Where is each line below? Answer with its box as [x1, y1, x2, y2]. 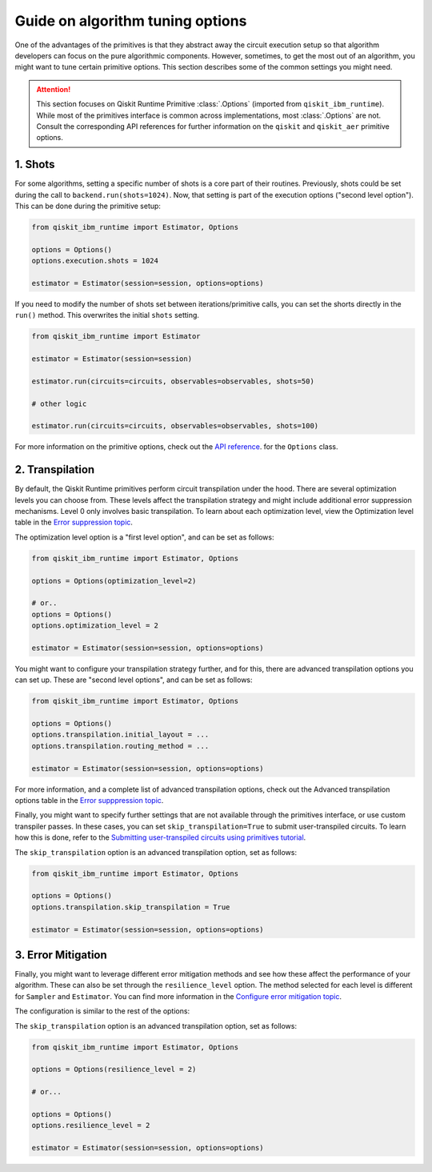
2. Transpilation [14, 463, 95, 476]
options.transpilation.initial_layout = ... [31, 730, 210, 740]
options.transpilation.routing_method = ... [31, 741, 210, 750]
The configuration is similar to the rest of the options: [14, 1006, 190, 1016]
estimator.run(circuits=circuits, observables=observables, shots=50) [31, 376, 315, 386]
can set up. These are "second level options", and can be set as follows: [14, 675, 253, 684]
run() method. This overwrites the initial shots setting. [14, 311, 200, 320]
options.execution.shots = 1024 [31, 256, 159, 266]
